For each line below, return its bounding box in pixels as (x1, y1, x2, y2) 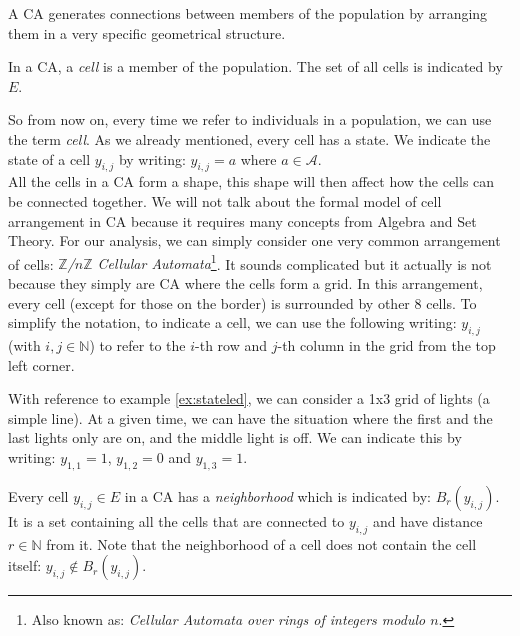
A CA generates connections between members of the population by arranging (8, 3, 488, 23)
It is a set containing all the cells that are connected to (8, 510, 345, 531)
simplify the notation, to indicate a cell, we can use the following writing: (8, 312, 457, 333)
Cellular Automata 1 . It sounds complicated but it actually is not (97, 250, 492, 274)
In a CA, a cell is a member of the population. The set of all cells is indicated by (8, 56, 503, 77)
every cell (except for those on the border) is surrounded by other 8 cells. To (8, 292, 477, 313)
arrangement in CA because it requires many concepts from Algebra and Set (8, 210, 477, 231)
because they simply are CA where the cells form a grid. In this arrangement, (8, 272, 483, 293)
